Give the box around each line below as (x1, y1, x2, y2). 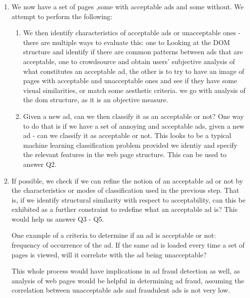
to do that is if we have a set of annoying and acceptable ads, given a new (23, 120, 245, 131)
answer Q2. (23, 159, 57, 169)
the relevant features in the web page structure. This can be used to (23, 149, 227, 160)
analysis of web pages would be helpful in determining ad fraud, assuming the (11, 275, 244, 285)
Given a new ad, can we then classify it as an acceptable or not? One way (23, 111, 244, 121)
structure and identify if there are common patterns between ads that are (23, 46, 243, 57)
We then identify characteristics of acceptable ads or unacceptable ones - (23, 27, 241, 38)
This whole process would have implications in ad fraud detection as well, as (11, 266, 240, 276)
